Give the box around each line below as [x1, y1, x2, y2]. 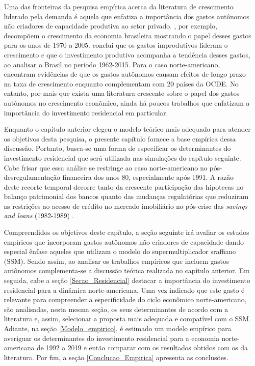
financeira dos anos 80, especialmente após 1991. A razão [62, 172, 234, 182]
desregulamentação [4, 172, 60, 182]
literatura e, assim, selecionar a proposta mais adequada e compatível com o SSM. [4, 313, 251, 324]
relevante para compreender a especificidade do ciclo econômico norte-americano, [4, 294, 247, 305]
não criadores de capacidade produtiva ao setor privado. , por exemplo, [4, 21, 217, 31]
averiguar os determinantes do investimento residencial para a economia [4, 333, 220, 343]
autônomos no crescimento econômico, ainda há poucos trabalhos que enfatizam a [4, 97, 250, 108]
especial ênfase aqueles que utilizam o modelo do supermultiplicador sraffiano [4, 246, 236, 256]
